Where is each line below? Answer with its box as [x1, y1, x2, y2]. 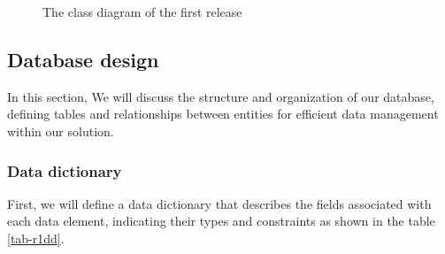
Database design [7, 45, 159, 73]
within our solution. [7, 121, 114, 140]
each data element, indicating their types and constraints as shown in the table [7, 212, 435, 230]
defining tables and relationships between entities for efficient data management [7, 104, 439, 123]
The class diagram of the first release [42, 3, 242, 20]
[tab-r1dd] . [7, 228, 65, 247]
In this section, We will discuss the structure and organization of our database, [7, 87, 434, 105]
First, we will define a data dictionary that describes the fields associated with [7, 194, 432, 212]
